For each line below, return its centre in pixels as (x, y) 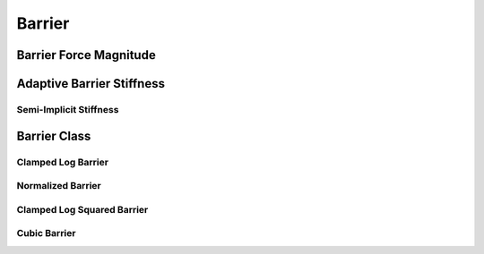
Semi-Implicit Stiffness (68, 109)
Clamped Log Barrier (63, 162)
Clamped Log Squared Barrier (82, 209)
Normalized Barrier (59, 186)
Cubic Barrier (46, 233)
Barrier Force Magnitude (86, 55)
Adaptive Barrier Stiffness (91, 84)
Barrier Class (54, 135)
